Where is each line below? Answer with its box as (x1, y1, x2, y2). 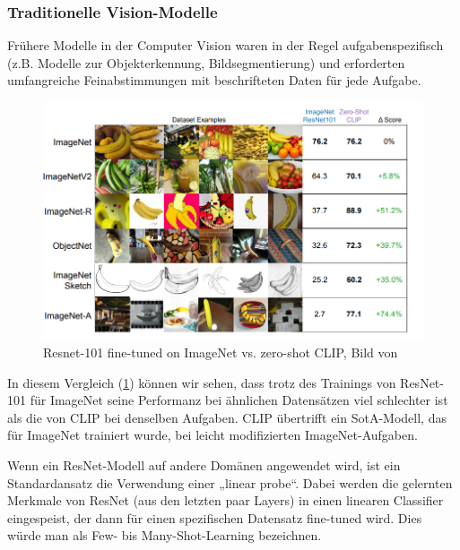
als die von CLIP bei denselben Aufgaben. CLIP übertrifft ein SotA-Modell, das (7, 408, 447, 426)
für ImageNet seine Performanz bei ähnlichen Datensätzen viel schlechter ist (30, 391, 448, 409)
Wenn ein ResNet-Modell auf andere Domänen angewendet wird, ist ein (7, 455, 401, 474)
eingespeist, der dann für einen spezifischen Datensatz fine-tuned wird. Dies (7, 508, 422, 527)
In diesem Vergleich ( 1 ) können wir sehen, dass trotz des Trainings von (7, 373, 396, 391)
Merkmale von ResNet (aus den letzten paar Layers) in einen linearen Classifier (7, 491, 444, 510)
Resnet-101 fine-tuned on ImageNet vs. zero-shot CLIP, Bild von (43, 343, 398, 362)
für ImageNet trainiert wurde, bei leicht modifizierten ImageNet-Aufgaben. (7, 425, 418, 444)
